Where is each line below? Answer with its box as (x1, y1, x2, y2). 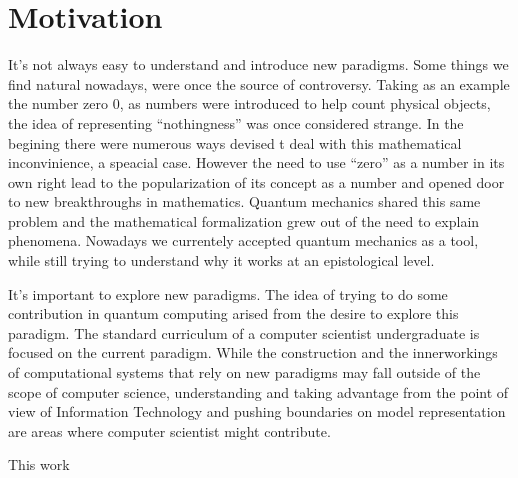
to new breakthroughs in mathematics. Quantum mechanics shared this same (8, 191, 481, 212)
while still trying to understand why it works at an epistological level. (8, 250, 435, 271)
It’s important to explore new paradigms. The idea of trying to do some (8, 283, 448, 304)
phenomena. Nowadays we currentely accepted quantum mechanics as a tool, (8, 230, 479, 251)
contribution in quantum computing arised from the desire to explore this (8, 303, 459, 324)
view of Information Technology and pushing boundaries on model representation (8, 401, 506, 422)
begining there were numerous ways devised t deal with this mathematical (8, 132, 462, 153)
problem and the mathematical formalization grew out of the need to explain (8, 210, 480, 231)
